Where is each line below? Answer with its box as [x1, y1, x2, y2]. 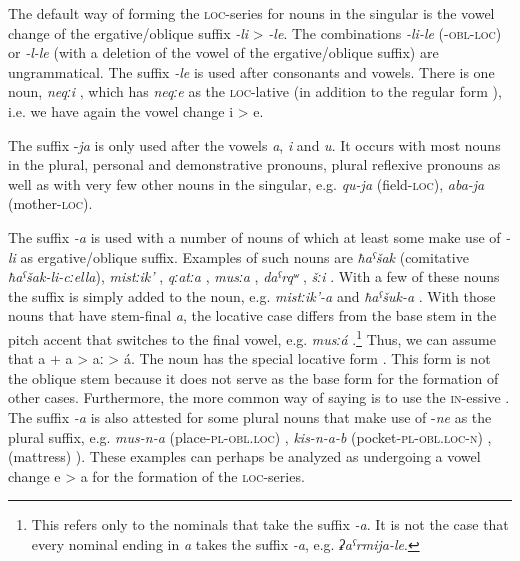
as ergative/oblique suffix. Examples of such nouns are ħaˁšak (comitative [20, 246, 469, 267]
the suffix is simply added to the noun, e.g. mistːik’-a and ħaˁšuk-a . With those [8, 285, 496, 306]
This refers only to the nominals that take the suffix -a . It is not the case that [31, 514, 509, 535]
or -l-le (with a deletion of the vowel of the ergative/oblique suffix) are [8, 42, 439, 63]
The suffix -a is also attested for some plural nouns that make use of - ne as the [8, 406, 492, 427]
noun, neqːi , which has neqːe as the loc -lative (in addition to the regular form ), [8, 81, 502, 102]
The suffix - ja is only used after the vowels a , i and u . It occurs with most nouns [8, 134, 501, 155]
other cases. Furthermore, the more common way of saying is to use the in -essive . [8, 387, 510, 408]
